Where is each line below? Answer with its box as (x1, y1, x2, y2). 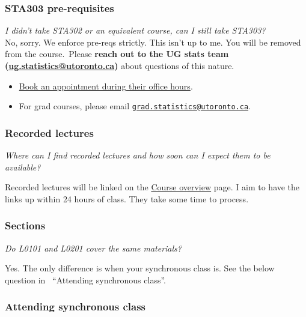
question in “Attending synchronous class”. (5, 273, 166, 286)
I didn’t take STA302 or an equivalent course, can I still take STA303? (5, 24, 266, 37)
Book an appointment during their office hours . (19, 79, 193, 92)
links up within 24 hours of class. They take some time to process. (5, 192, 249, 205)
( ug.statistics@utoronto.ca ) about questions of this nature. (5, 59, 234, 71)
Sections (5, 218, 46, 233)
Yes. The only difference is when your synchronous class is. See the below (5, 262, 275, 274)
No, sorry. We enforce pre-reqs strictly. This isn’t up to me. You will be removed (5, 35, 301, 48)
